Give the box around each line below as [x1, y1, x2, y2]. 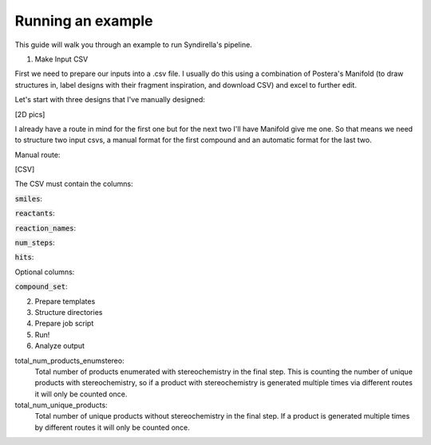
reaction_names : [14, 223, 77, 233]
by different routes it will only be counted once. [34, 423, 191, 432]
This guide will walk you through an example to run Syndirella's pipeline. [14, 40, 253, 49]
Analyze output [34, 341, 85, 351]
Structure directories [34, 307, 103, 317]
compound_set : [14, 282, 68, 291]
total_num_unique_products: [14, 400, 108, 410]
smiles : [14, 194, 43, 203]
